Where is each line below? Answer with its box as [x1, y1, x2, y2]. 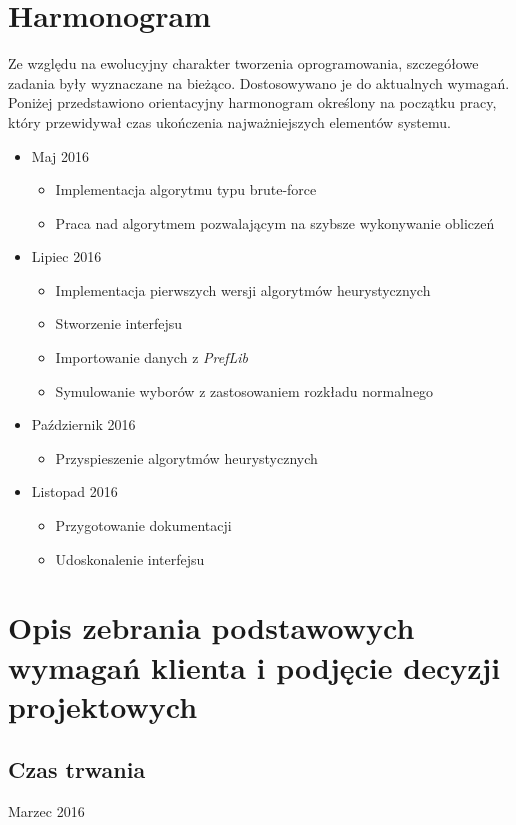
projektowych [8, 685, 198, 726]
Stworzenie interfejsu [55, 313, 183, 334]
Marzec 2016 [8, 801, 85, 822]
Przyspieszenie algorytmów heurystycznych [55, 447, 318, 468]
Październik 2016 [31, 414, 136, 435]
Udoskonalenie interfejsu [55, 548, 205, 569]
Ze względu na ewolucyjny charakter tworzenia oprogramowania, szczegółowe [8, 53, 479, 74]
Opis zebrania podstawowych [8, 607, 415, 648]
